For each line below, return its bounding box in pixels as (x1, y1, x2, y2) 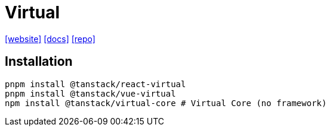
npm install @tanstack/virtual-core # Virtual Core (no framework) (5, 98, 327, 108)
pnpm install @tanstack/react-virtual (5, 79, 186, 89)
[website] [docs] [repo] (5, 33, 95, 44)
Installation (5, 54, 73, 69)
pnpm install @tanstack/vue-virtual (5, 88, 176, 98)
